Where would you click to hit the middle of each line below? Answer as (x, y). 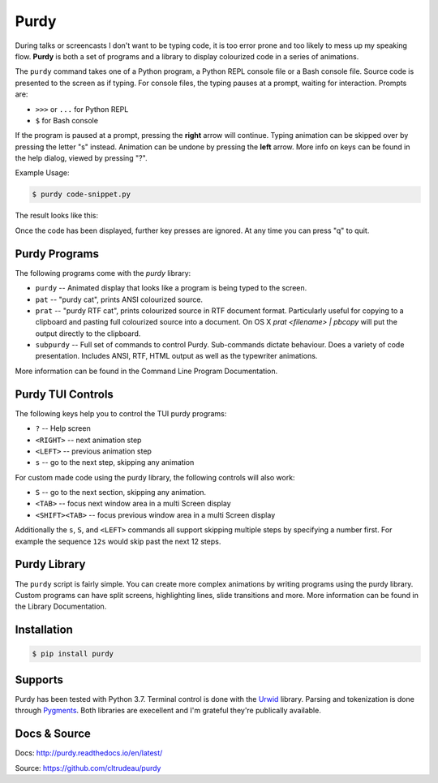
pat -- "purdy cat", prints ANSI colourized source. (119, 299)
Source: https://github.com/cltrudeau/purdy (88, 768)
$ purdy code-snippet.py (82, 194)
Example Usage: (42, 173)
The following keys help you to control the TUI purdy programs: (121, 413)
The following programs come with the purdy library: (103, 273)
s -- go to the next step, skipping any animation (115, 462)
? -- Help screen (63, 428)
